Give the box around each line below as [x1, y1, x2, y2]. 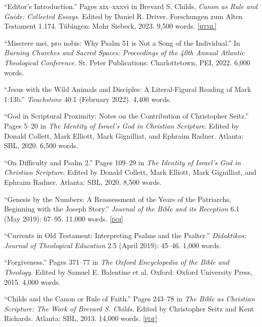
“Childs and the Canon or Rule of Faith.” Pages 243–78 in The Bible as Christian [4, 293, 255, 304]
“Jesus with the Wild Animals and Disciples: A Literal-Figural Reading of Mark [4, 84, 251, 94]
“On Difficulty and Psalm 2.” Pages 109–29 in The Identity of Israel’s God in [4, 157, 241, 167]
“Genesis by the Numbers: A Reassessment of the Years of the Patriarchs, [4, 193, 231, 204]
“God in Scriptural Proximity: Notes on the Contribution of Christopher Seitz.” [4, 111, 249, 121]
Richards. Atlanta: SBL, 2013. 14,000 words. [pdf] [4, 313, 157, 323]
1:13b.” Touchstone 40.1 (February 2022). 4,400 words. [4, 93, 171, 104]
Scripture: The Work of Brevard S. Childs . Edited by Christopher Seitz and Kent [4, 303, 254, 313]
